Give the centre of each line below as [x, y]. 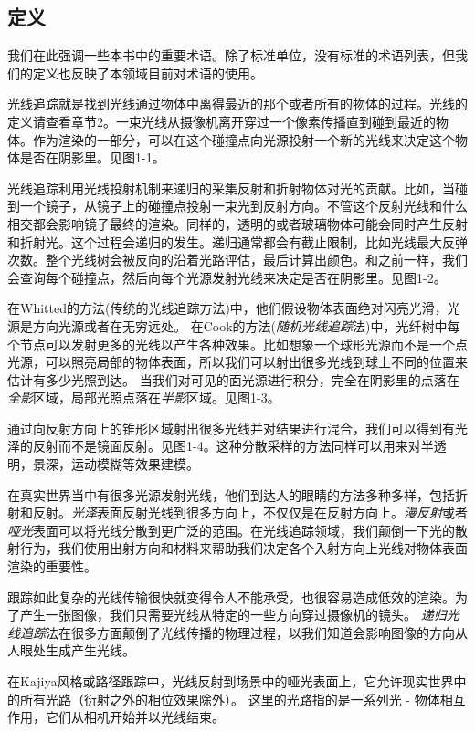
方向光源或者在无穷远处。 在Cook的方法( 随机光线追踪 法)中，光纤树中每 [246, 325]
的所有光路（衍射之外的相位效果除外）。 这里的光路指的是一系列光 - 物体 [224, 699]
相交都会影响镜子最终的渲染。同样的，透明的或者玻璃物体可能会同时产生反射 [237, 223]
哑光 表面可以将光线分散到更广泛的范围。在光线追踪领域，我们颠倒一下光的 [231, 530]
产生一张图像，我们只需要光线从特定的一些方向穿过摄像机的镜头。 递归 [233, 615]
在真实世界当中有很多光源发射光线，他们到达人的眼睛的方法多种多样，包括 [231, 494]
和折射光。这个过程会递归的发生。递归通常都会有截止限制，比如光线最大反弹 [237, 241]
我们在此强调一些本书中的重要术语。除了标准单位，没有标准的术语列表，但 [231, 55]
